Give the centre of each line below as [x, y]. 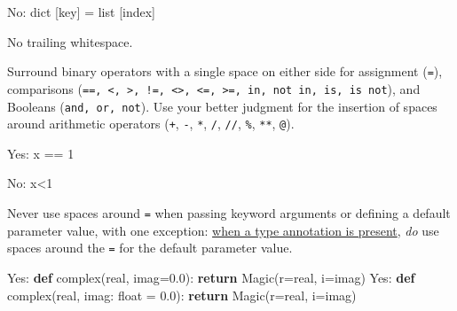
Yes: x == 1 [41, 153]
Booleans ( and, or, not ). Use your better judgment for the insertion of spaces [222, 106]
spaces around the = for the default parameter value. [150, 248]
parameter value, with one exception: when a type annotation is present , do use [223, 230]
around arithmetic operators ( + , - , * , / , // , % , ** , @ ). [151, 124]
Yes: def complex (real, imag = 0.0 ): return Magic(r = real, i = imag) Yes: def [211, 277]
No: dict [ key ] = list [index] [81, 12]
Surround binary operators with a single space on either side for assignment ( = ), [225, 71]
